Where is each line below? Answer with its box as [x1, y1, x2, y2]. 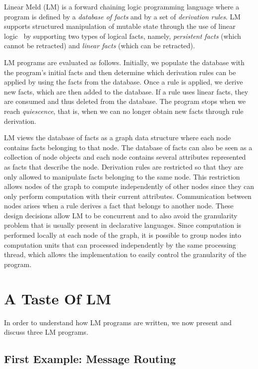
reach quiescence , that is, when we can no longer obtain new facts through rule [4, 105, 244, 116]
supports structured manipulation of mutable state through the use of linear [4, 21, 236, 31]
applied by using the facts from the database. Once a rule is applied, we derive [4, 77, 243, 87]
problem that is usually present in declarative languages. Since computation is [4, 220, 242, 230]
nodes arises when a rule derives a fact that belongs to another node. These [4, 200, 234, 211]
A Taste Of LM [4, 288, 111, 308]
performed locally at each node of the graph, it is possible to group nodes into [4, 230, 242, 240]
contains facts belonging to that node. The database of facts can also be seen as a [4, 142, 253, 152]
